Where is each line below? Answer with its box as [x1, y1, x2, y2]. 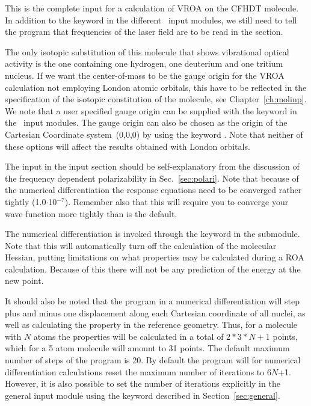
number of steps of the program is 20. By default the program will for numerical [5, 354, 301, 366]
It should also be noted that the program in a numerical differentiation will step [5, 295, 300, 307]
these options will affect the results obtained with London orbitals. [5, 140, 250, 152]
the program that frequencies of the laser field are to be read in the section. [5, 25, 283, 38]
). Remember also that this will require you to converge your [64, 195, 289, 208]
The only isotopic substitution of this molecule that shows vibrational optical [5, 45, 289, 58]
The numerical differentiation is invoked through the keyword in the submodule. [5, 227, 300, 240]
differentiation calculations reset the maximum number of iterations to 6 [5, 365, 271, 378]
